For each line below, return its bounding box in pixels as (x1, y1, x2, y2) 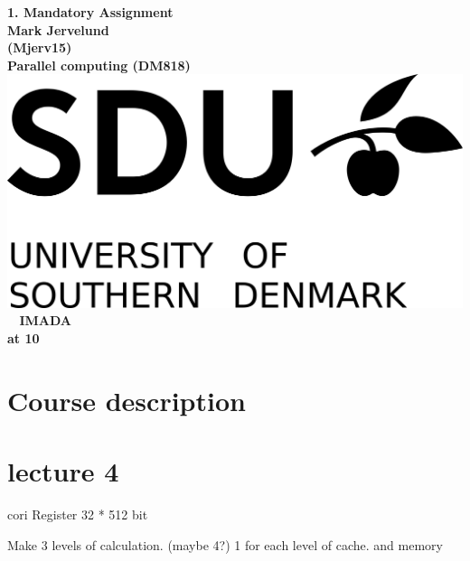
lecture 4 (7, 453, 119, 490)
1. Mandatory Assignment (7, 3, 174, 21)
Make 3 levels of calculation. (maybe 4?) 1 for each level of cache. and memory (7, 535, 443, 554)
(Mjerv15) (7, 38, 72, 57)
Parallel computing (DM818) (7, 55, 191, 74)
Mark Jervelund (7, 20, 109, 39)
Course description (7, 381, 246, 418)
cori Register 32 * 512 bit (7, 505, 148, 524)
